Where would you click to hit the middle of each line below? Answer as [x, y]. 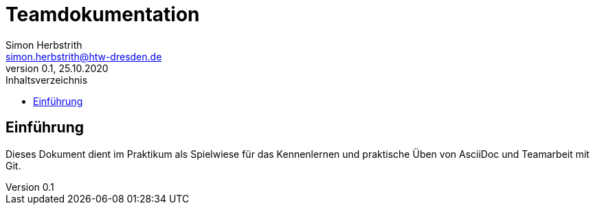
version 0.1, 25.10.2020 [57, 68]
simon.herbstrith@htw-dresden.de [84, 56]
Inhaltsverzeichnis [47, 80]
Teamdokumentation [103, 14]
